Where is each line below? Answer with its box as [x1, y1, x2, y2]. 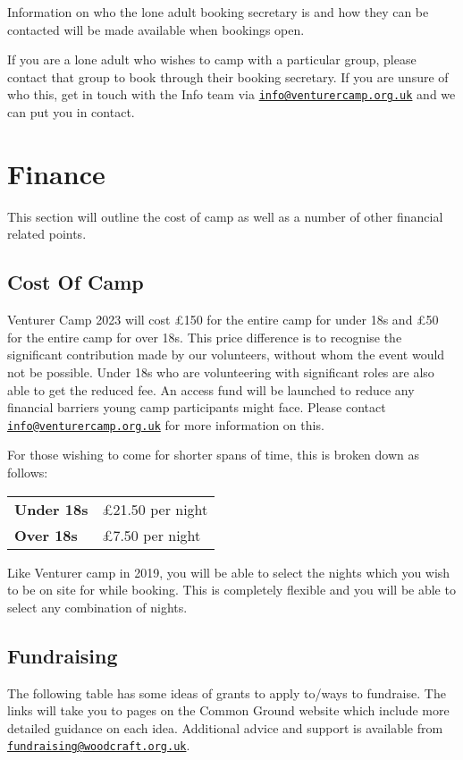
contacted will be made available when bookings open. [7, 20, 305, 38]
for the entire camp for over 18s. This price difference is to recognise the [7, 327, 402, 346]
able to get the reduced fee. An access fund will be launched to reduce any [7, 380, 415, 399]
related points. [7, 224, 87, 243]
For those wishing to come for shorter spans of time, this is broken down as [7, 445, 420, 464]
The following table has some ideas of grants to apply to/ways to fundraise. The [7, 683, 446, 702]
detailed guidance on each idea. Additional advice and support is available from [7, 718, 443, 737]
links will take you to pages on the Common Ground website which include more [7, 701, 450, 720]
